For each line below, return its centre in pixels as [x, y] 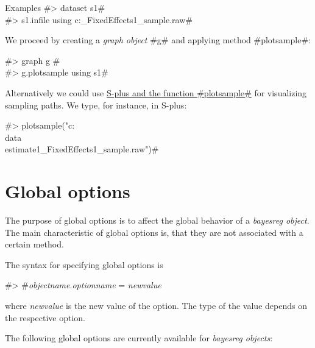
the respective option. [45, 317]
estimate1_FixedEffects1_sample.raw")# [82, 149]
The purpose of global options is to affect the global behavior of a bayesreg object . [157, 220]
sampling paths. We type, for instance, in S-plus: [96, 105]
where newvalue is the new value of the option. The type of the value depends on [156, 306]
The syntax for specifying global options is [84, 264]
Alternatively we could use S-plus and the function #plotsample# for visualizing [156, 92]
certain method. [34, 244]
